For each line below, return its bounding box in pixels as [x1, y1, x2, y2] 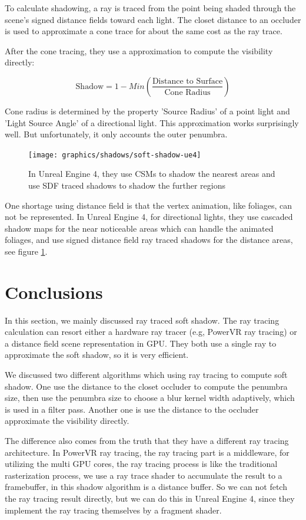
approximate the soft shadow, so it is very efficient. [5, 348, 189, 361]
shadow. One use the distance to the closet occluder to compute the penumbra [5, 380, 288, 392]
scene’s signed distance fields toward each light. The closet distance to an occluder [5, 13, 301, 25]
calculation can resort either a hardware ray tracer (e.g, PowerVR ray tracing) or [5, 325, 297, 338]
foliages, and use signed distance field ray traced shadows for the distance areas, [5, 233, 293, 246]
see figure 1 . [5, 245, 48, 257]
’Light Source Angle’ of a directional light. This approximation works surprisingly [5, 116, 299, 129]
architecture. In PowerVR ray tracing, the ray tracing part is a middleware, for [5, 446, 290, 458]
